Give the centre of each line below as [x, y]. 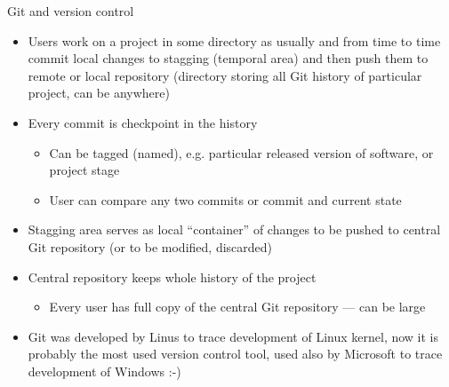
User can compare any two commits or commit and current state [225, 199]
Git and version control [71, 11]
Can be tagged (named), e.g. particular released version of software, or [241, 152]
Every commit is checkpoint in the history [143, 122]
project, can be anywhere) [99, 93]
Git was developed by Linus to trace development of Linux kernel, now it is [233, 336]
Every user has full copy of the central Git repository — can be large [237, 307]
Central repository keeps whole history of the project [172, 276]
